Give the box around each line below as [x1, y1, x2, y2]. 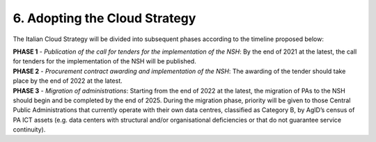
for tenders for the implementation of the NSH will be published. [13, 57, 196, 65]
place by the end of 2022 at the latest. [13, 77, 123, 85]
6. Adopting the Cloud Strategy [13, 10, 196, 26]
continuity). [13, 125, 46, 134]
